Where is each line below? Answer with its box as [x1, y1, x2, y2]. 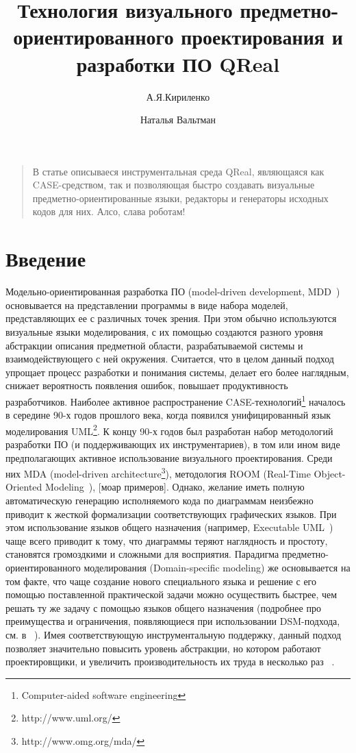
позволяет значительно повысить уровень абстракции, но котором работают [5, 641, 321, 655]
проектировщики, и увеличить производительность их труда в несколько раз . [5, 654, 335, 669]
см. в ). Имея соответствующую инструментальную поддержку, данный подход [5, 628, 342, 641]
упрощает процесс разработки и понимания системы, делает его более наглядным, [5, 365, 349, 379]
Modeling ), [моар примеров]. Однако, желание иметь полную [44, 480, 305, 494]
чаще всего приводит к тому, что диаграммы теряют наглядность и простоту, [5, 533, 328, 547]
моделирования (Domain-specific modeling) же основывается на [84, 560, 351, 575]
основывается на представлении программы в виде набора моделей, [5, 297, 288, 312]
